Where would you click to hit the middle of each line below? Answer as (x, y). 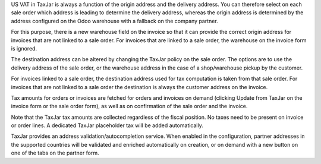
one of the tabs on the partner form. (55, 153)
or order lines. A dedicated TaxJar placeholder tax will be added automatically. (107, 125)
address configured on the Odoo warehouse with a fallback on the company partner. (114, 21)
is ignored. (24, 48)
